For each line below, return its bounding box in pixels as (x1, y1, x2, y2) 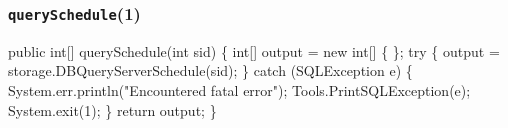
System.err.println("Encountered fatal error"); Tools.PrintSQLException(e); (8, 79, 471, 100)
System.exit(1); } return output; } (8, 99, 217, 120)
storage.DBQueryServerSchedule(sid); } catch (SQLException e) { (8, 60, 413, 81)
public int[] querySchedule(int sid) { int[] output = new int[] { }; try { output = (8, 40, 500, 61)
